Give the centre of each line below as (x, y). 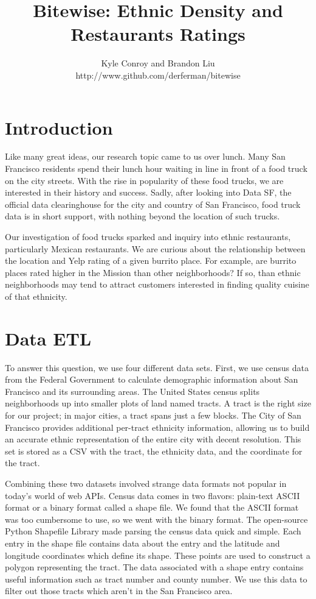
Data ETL (48, 338)
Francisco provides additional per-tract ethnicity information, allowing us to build (157, 427)
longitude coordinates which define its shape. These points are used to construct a (158, 555)
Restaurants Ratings (158, 34)
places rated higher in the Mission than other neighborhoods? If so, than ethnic (153, 272)
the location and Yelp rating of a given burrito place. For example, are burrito (151, 261)
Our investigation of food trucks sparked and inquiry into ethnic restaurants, (148, 236)
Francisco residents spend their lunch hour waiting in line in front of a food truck (156, 168)
